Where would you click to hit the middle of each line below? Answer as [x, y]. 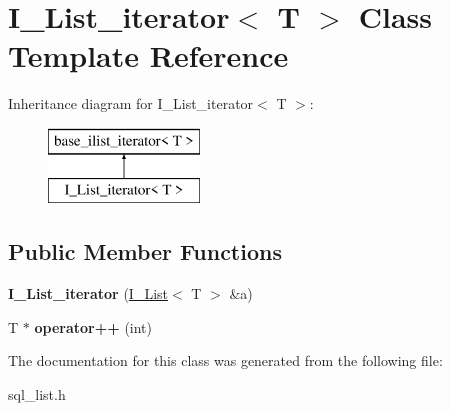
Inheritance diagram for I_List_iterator [131, 103]
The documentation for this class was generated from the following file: [225, 360]
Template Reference [148, 55]
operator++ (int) [93, 326]
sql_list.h [37, 394]
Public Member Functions [145, 251]
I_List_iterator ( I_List [88, 293]
